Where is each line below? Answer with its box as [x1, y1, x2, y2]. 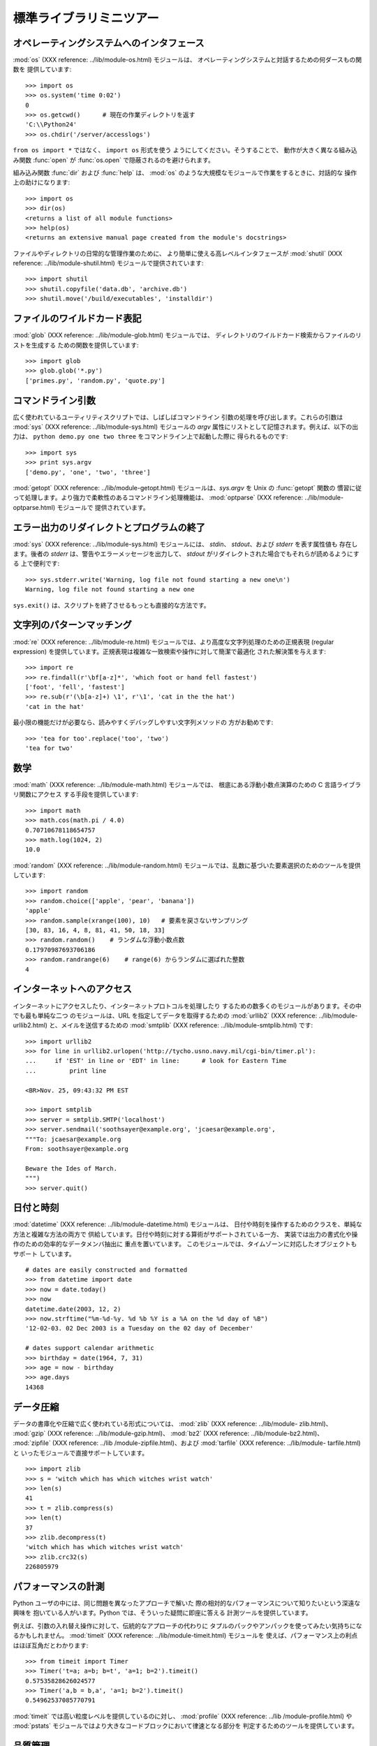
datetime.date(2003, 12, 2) [25, 1305, 121, 1313]
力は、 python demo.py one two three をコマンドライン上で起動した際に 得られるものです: [13, 432, 288, 441]
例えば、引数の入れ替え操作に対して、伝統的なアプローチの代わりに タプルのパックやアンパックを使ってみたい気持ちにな [13, 1621, 362, 1630]
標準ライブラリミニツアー [13, 10, 160, 26]
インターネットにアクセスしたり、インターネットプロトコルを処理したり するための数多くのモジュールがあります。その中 [13, 1002, 362, 1010]
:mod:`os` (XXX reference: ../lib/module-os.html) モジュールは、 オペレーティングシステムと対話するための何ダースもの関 [13, 56, 362, 64]
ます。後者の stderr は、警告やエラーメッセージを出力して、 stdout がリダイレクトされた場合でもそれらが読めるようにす [13, 550, 360, 558]
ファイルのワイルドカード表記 [13, 313, 142, 325]
